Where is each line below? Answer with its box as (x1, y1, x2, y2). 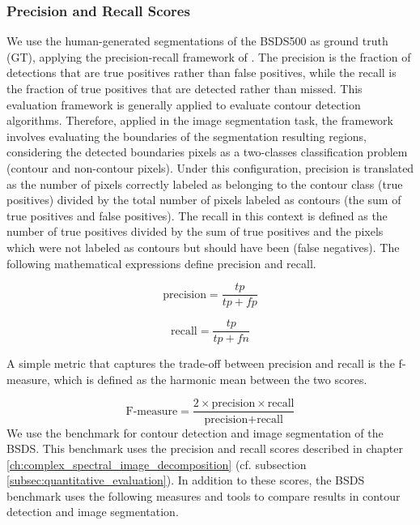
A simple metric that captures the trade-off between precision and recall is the (6, 355, 395, 372)
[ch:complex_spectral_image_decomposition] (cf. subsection (6, 455, 307, 472)
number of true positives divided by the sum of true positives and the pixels (6, 223, 384, 240)
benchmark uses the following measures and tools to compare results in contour (6, 487, 401, 504)
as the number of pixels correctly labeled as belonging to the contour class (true (6, 175, 403, 192)
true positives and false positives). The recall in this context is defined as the (6, 207, 388, 224)
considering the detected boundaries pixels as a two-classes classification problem (6, 143, 408, 160)
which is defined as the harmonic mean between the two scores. (53, 370, 367, 387)
